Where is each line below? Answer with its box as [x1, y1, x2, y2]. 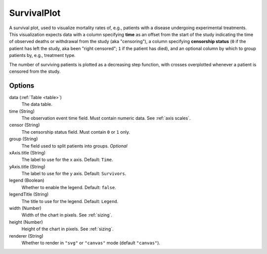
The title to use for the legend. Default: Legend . [21, 198, 119, 204]
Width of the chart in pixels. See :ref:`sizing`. [21, 212, 112, 218]
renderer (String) [9, 233, 44, 239]
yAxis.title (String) [9, 163, 45, 169]
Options [9, 81, 35, 90]
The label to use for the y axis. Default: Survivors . [21, 171, 127, 177]
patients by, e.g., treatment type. [9, 52, 76, 58]
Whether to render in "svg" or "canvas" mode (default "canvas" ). [21, 240, 161, 246]
